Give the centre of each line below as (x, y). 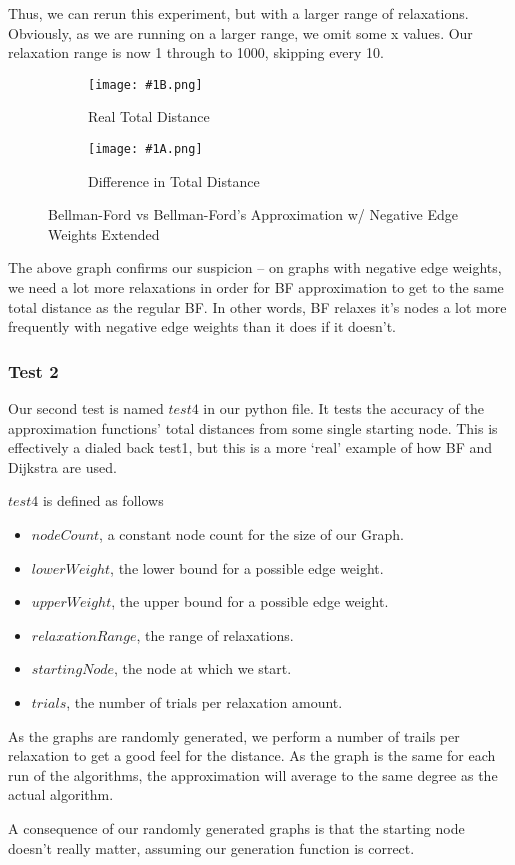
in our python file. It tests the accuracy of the (343, 408)
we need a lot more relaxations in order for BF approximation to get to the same (256, 287)
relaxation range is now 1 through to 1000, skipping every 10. (196, 52)
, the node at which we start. (203, 668)
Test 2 (33, 370)
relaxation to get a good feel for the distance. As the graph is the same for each (252, 755)
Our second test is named (86, 408)
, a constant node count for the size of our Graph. (251, 534)
